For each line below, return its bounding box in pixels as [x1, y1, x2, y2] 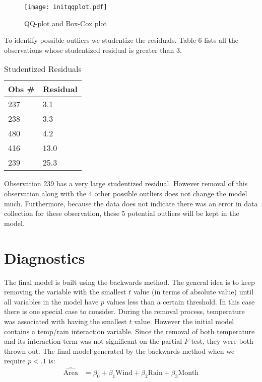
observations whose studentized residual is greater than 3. [4, 44, 182, 55]
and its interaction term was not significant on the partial [4, 336, 182, 346]
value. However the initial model [134, 316, 234, 326]
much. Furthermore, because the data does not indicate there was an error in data [4, 198, 258, 208]
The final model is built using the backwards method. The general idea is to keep [4, 276, 255, 287]
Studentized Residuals [4, 63, 82, 75]
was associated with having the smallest [4, 316, 127, 326]
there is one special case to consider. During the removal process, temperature [4, 306, 245, 317]
